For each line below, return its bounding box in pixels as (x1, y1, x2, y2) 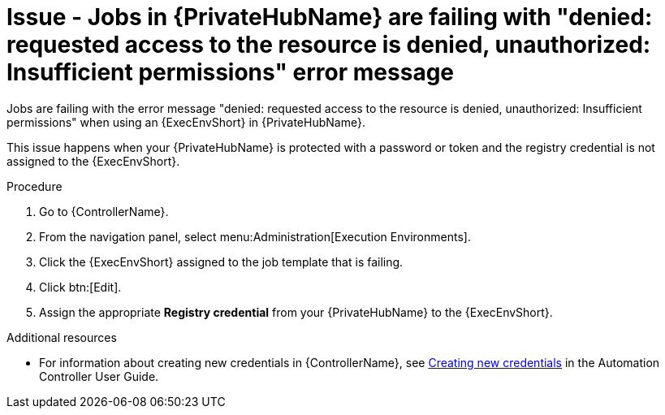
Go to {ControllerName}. (39, 204, 169, 218)
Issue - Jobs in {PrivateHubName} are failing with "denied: (6, 3, 653, 31)
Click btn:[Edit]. (39, 279, 122, 294)
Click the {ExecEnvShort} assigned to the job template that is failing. (39, 254, 404, 269)
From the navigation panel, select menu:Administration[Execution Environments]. (39, 229, 471, 244)
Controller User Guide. (39, 369, 159, 383)
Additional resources (6, 330, 117, 344)
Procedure (6, 179, 63, 193)
